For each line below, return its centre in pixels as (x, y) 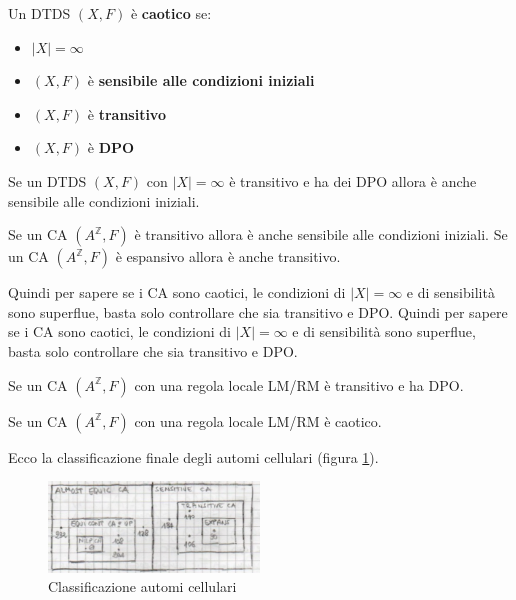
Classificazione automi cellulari (142, 586)
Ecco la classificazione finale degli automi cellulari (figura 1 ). (193, 456)
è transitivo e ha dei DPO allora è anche (353, 180)
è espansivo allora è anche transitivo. (228, 256)
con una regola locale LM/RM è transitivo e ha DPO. (299, 384)
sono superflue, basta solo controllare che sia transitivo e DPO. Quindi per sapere (258, 311)
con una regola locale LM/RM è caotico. (258, 420)
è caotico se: (171, 13)
